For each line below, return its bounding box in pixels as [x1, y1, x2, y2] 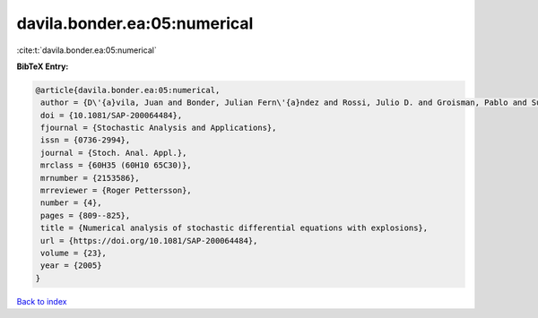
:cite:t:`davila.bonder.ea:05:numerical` [16, 45, 157, 56]
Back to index [16, 296, 67, 306]
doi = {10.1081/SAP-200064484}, [40, 110, 183, 120]
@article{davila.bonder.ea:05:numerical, [35, 85, 221, 95]
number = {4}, [40, 198, 102, 208]
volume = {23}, [40, 248, 108, 258]
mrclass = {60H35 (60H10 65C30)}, [40, 160, 192, 170]
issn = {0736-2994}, [40, 135, 131, 145]
